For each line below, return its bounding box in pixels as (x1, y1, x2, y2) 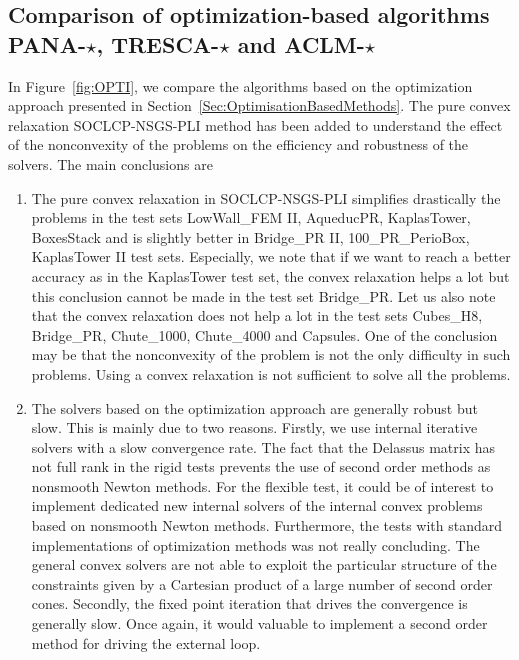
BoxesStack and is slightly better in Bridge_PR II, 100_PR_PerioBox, (31, 226, 470, 247)
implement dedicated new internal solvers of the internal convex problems (31, 495, 483, 516)
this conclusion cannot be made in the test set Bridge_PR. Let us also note (31, 285, 496, 306)
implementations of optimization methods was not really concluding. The (31, 534, 480, 555)
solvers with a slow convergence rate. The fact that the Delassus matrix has (31, 436, 495, 457)
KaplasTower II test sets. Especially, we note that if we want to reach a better (31, 246, 511, 267)
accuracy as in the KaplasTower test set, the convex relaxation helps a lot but (31, 265, 510, 286)
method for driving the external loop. (31, 632, 261, 653)
